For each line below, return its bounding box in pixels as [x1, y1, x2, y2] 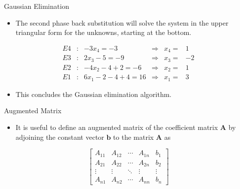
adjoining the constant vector [15, 131, 104, 142]
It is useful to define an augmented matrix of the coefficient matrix [15, 122, 218, 132]
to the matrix [113, 131, 154, 142]
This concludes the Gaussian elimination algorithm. [15, 89, 172, 99]
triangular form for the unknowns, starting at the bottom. [15, 27, 192, 37]
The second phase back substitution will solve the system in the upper [15, 17, 229, 28]
